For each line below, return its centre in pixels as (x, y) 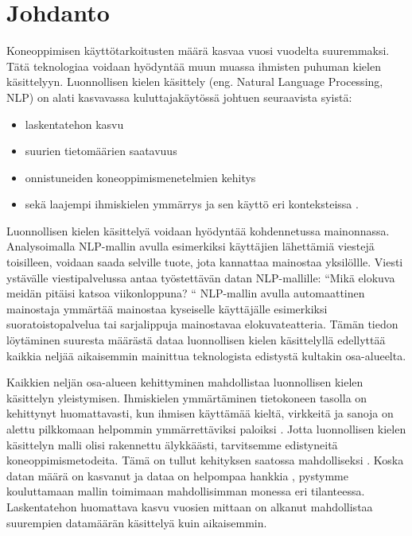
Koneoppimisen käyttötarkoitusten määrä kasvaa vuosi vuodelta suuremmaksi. (198, 50)
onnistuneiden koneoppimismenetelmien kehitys (140, 177)
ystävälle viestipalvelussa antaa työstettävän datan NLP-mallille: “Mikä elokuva (201, 277)
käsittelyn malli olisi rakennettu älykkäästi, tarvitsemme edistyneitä (172, 444)
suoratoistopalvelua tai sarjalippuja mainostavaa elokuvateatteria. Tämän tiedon (202, 324)
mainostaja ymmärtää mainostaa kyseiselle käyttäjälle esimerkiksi (167, 308)
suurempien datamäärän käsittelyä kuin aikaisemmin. (137, 522)
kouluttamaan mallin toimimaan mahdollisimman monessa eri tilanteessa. (186, 491)
